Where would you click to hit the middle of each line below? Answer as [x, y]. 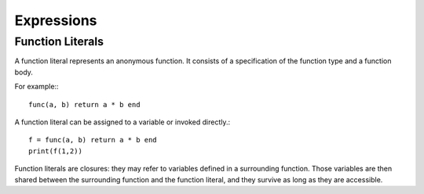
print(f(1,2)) [55, 151]
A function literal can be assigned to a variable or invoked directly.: [122, 122]
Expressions [56, 20]
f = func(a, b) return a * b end [93, 140]
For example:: [37, 87]
